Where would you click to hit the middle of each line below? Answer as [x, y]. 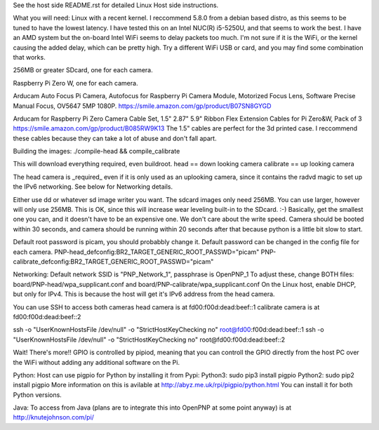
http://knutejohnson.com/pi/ [54, 417]
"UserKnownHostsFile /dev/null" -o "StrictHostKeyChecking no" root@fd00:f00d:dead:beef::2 [149, 340]
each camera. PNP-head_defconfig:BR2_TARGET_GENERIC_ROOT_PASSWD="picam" [136, 252]
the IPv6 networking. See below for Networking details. [93, 187]
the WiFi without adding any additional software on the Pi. [97, 362]
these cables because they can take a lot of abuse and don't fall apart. [115, 138]
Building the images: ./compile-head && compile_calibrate [97, 152]
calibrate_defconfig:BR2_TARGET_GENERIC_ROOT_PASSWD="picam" [113, 261]
